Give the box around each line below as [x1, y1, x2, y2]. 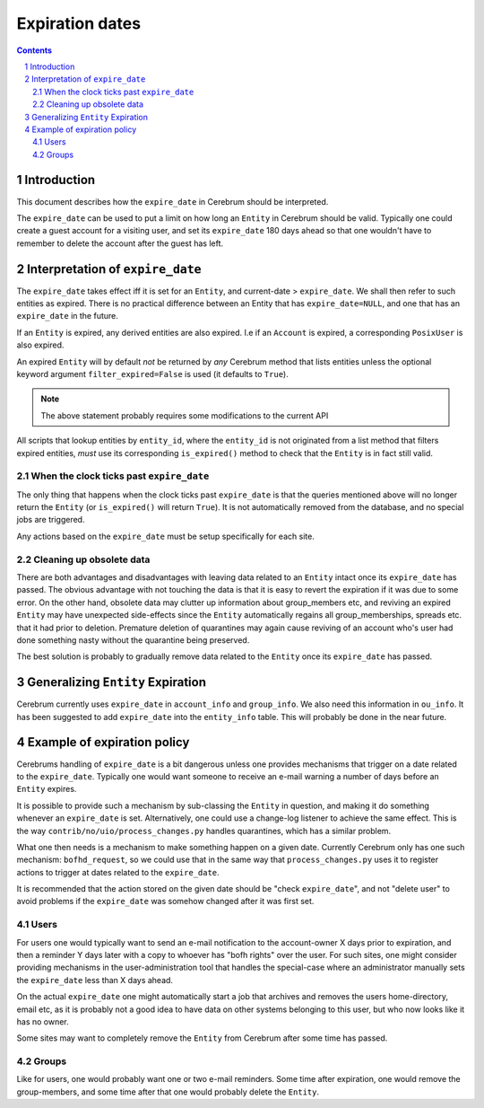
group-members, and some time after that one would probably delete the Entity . [16, 1086, 320, 1097]
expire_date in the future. [16, 311, 118, 321]
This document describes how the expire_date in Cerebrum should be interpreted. [16, 196, 329, 207]
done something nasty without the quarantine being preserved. [16, 634, 250, 646]
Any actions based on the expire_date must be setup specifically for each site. [16, 531, 315, 541]
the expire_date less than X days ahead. [16, 974, 174, 985]
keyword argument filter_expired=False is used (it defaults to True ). [16, 369, 289, 379]
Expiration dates [16, 13, 142, 33]
